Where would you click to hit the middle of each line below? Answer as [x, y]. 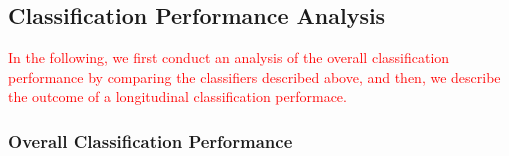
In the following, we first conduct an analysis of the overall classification [229, 57]
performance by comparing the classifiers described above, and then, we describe [254, 76]
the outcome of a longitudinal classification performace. [177, 96]
